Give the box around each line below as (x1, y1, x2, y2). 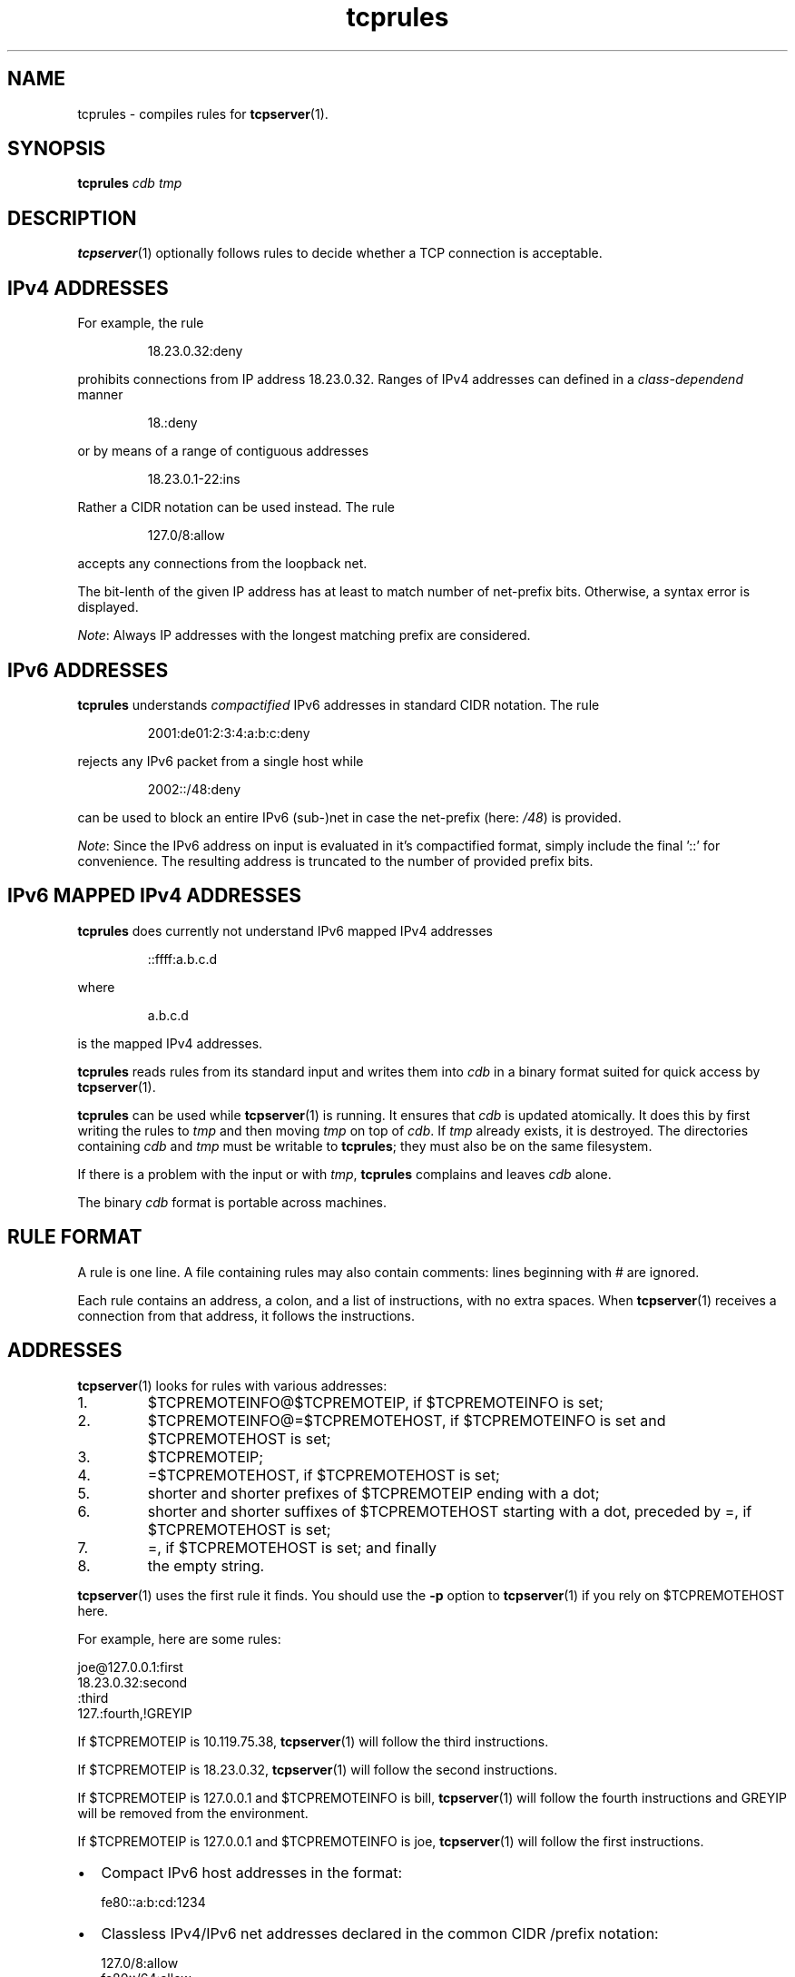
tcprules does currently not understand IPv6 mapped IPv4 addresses (77, 922, 493, 939)
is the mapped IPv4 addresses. (77, 1035, 263, 1051)
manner (77, 387, 123, 403)
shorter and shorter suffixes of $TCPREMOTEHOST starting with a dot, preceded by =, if (147, 1501, 752, 1520)
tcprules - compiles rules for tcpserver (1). (77, 105, 329, 122)
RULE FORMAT (7, 1225, 142, 1249)
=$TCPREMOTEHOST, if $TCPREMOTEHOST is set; (147, 1465, 500, 1484)
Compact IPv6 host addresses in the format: (101, 1863, 403, 1882)
